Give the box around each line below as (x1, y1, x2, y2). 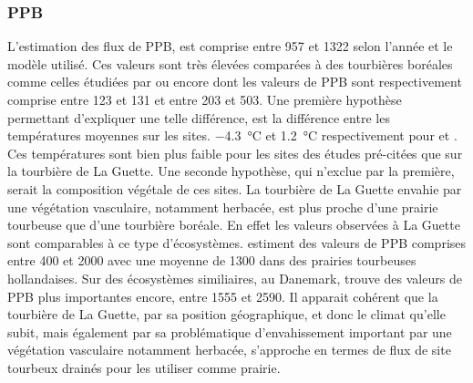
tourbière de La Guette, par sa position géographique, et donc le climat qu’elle (7, 305, 446, 324)
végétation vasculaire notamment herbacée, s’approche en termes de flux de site (7, 340, 451, 359)
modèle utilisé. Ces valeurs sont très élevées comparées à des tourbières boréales (7, 54, 453, 73)
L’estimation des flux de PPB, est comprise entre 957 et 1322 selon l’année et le (7, 36, 453, 56)
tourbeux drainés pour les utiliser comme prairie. (7, 357, 281, 377)
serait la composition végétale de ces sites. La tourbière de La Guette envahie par (7, 179, 462, 198)
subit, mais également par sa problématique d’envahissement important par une (7, 322, 452, 341)
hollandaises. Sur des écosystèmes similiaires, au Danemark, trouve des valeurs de (7, 268, 462, 287)
